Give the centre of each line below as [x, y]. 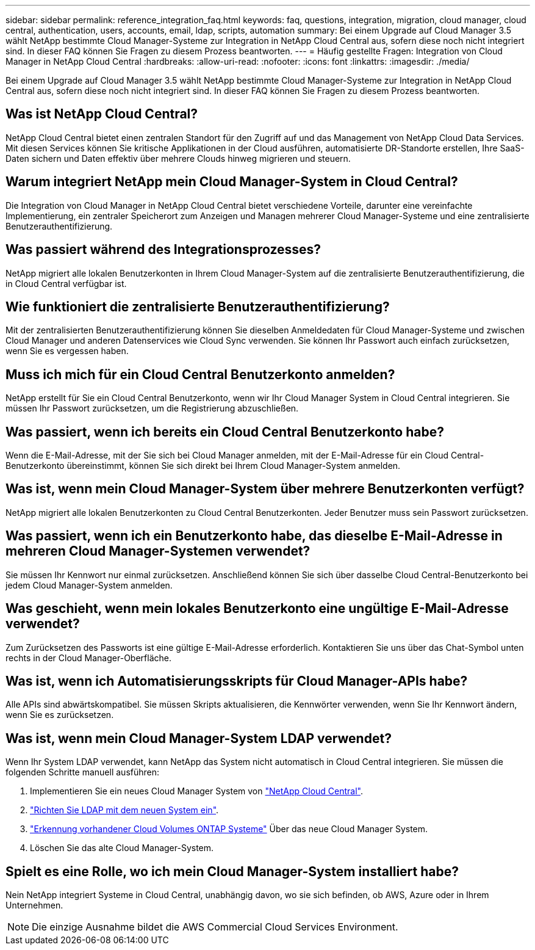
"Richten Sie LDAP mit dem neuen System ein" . [124, 810]
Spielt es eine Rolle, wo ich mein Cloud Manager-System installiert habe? [232, 871]
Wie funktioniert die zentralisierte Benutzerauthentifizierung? [198, 306]
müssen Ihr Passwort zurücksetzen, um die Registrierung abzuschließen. [152, 408]
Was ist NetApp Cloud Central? [102, 114]
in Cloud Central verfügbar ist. [66, 283]
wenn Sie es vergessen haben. [67, 351]
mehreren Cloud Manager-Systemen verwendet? [158, 551]
